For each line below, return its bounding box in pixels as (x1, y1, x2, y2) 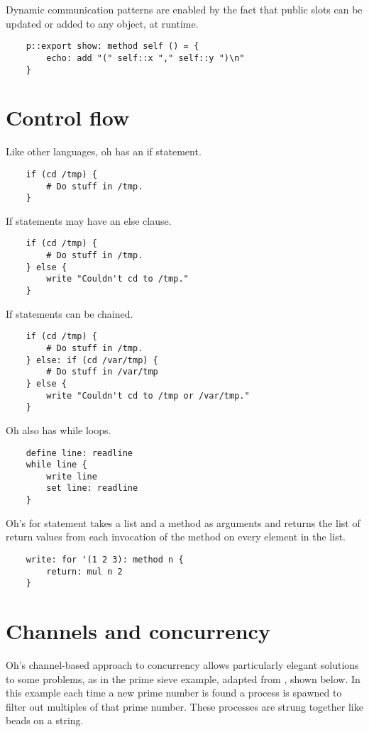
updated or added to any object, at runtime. (6, 16, 199, 30)
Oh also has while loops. (6, 422, 111, 437)
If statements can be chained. (6, 306, 133, 321)
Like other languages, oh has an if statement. (6, 144, 202, 159)
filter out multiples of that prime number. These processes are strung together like (6, 699, 363, 714)
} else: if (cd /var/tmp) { (26, 355, 158, 365)
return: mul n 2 (46, 566, 123, 577)
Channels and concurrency (6, 616, 270, 645)
